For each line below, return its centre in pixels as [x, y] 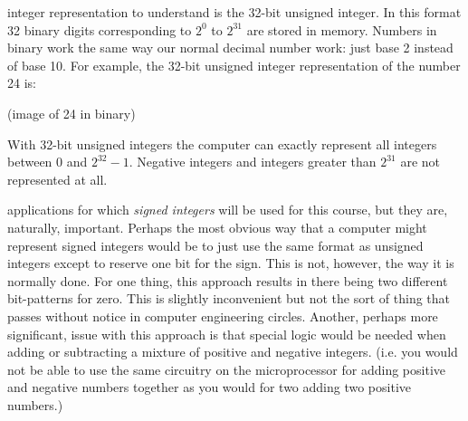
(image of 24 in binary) [72, 113]
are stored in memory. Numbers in [342, 29]
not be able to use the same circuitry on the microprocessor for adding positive [226, 369]
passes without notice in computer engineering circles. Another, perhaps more [223, 316]
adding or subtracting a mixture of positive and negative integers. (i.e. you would [233, 352]
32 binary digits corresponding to [100, 29]
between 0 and [48, 162]
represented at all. [57, 179]
